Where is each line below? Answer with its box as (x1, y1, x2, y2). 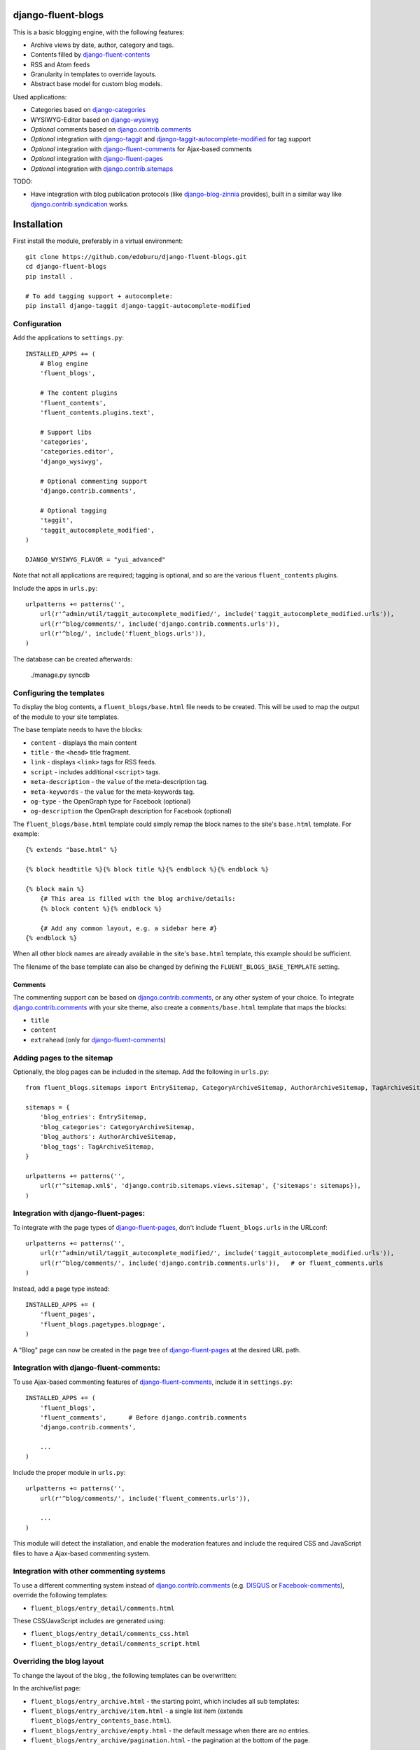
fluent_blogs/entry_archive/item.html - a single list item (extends (30, 1707, 244, 1715)
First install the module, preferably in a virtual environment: (13, 237, 183, 245)
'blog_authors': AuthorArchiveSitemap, (39, 1133, 177, 1141)
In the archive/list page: (13, 1684, 81, 1693)
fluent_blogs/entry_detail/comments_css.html (30, 1630, 190, 1638)
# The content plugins (39, 389, 118, 397)
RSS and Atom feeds (30, 60, 90, 69)
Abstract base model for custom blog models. (30, 80, 162, 88)
